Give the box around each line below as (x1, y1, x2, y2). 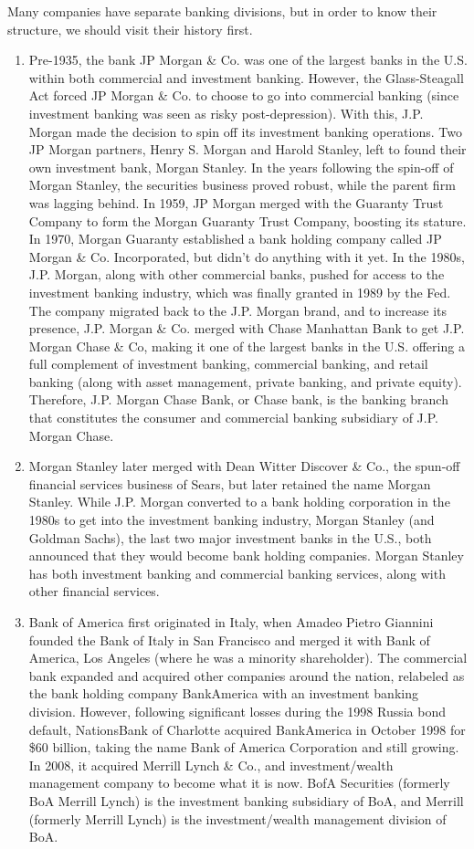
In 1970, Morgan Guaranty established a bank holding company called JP (28, 229, 442, 248)
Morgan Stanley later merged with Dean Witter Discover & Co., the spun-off (28, 456, 460, 476)
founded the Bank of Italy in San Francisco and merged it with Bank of (28, 630, 430, 649)
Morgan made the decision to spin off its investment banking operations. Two (28, 121, 462, 141)
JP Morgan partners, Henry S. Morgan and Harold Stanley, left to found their (28, 140, 467, 159)
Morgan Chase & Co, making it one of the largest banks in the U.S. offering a (28, 336, 465, 355)
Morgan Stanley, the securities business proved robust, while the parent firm (28, 175, 456, 194)
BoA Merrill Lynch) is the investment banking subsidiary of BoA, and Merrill (28, 791, 464, 810)
